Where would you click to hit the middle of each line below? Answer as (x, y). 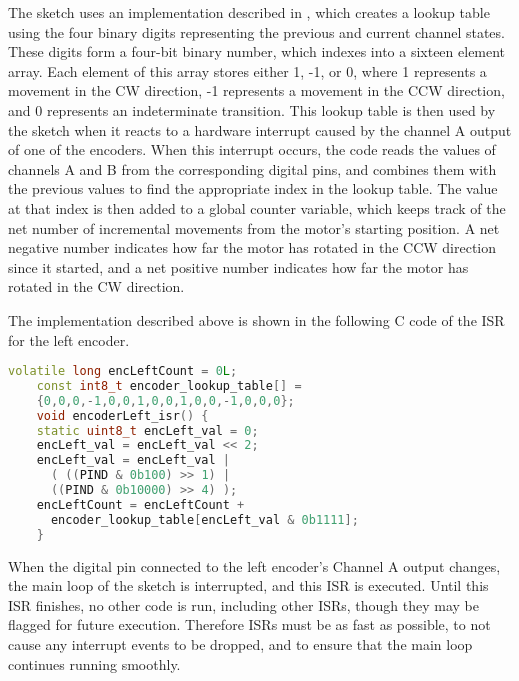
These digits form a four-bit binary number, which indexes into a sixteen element (257, 51)
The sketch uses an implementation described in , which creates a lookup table (249, 12)
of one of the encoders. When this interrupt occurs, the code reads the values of (252, 149)
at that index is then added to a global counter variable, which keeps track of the (257, 207)
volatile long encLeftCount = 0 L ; (123, 371)
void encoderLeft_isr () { (122, 415)
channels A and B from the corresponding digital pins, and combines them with (252, 168)
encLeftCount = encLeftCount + (140, 504)
